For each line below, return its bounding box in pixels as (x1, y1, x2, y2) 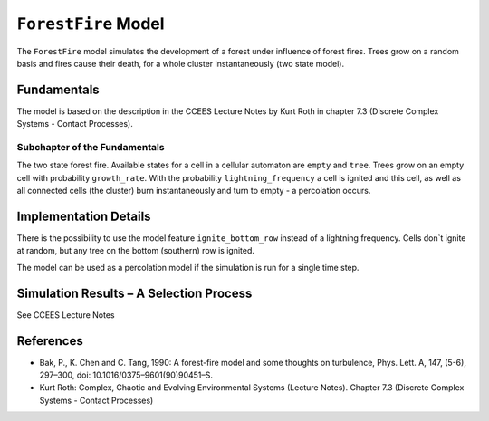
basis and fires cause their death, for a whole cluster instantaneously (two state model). (16, 58, 344, 69)
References (16, 333, 83, 349)
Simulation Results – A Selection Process (16, 285, 253, 301)
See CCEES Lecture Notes (16, 309, 115, 321)
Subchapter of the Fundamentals (16, 141, 165, 153)
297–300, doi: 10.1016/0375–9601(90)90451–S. (39, 369, 213, 380)
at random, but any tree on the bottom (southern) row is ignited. (16, 245, 255, 256)
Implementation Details (16, 208, 151, 224)
